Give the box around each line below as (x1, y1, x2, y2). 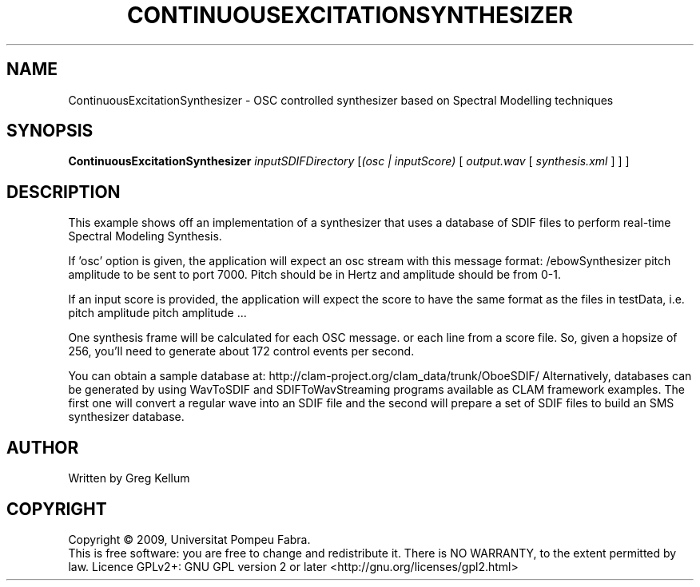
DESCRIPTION (6, 181, 121, 202)
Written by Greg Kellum (68, 471, 190, 486)
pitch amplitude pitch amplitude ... (68, 306, 247, 320)
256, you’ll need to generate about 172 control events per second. (68, 344, 415, 359)
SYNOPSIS (6, 121, 93, 141)
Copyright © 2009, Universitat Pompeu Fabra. (68, 532, 311, 546)
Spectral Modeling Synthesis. (68, 229, 222, 244)
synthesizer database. (68, 410, 185, 424)
